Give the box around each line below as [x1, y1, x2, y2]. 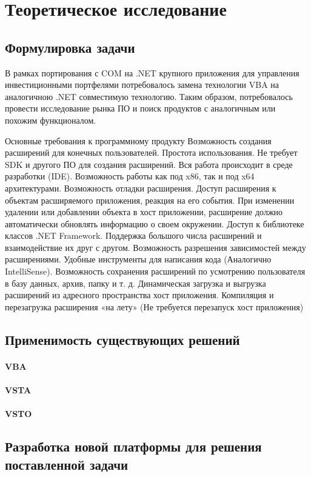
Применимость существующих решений [5, 330, 240, 349]
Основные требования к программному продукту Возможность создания [5, 134, 272, 147]
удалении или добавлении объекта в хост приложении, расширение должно [5, 205, 283, 218]
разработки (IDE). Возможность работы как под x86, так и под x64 [5, 170, 255, 182]
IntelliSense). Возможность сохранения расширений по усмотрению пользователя [5, 265, 306, 278]
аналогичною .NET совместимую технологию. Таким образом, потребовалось [5, 90, 293, 102]
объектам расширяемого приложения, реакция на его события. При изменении [5, 193, 295, 206]
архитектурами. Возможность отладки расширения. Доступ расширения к [5, 181, 276, 194]
